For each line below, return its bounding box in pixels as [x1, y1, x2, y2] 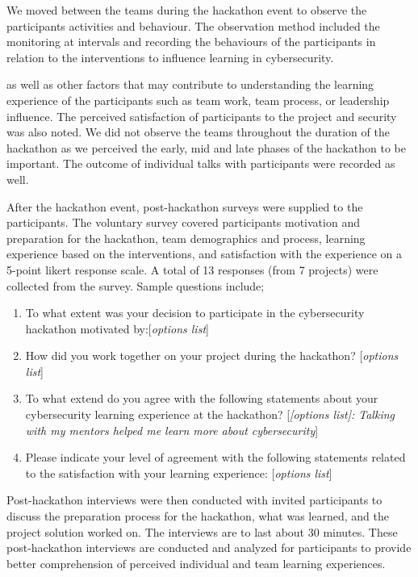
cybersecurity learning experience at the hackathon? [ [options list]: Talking [25, 406, 395, 423]
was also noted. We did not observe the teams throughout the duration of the [6, 123, 390, 140]
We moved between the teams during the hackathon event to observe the [6, 2, 367, 18]
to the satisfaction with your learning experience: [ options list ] [25, 464, 332, 481]
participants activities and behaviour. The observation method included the [6, 17, 380, 34]
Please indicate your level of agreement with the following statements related [25, 449, 406, 466]
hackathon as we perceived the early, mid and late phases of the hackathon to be [6, 139, 406, 156]
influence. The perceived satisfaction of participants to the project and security [6, 107, 397, 124]
